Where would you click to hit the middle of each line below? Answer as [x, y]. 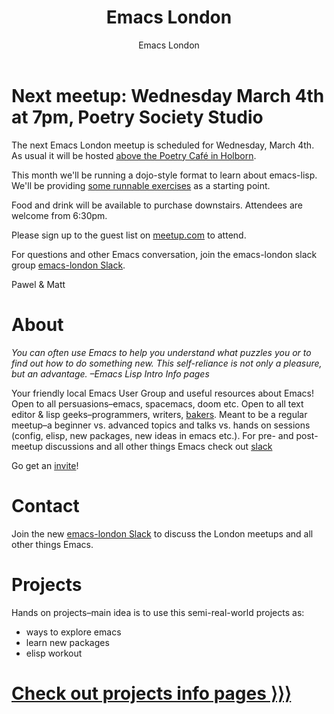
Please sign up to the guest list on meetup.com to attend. [129, 235]
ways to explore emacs [73, 632]
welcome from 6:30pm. [59, 215]
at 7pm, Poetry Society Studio [137, 117]
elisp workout [54, 653]
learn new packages [67, 642]
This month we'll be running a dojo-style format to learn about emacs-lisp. [164, 175]
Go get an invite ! [45, 465]
